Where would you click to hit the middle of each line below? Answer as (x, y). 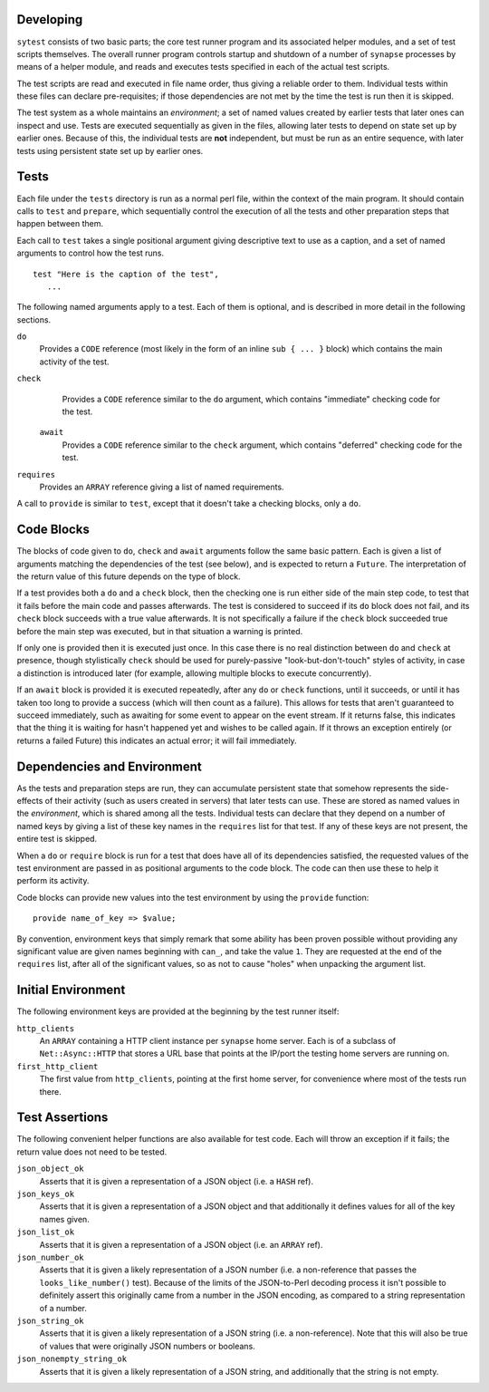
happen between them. (60, 224)
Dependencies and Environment (110, 766)
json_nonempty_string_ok (72, 1359)
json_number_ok (51, 1257)
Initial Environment (71, 990)
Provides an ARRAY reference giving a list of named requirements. (162, 487)
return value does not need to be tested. (92, 1152)
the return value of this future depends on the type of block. (129, 576)
